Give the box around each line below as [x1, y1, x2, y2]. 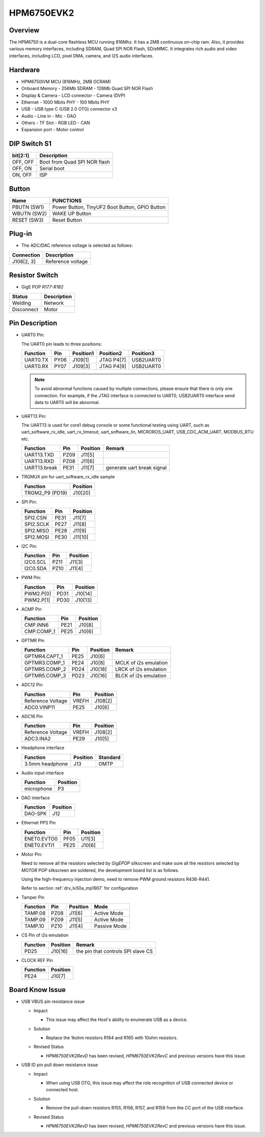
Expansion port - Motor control [21, 127, 84, 133]
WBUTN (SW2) [12, 210, 47, 217]
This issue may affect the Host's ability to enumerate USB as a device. [46, 1017, 188, 1022]
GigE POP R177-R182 [21, 284, 64, 290]
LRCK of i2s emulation [115, 666, 167, 673]
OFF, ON [12, 165, 32, 172]
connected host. [46, 1087, 79, 1093]
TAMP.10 [24, 923, 44, 930]
